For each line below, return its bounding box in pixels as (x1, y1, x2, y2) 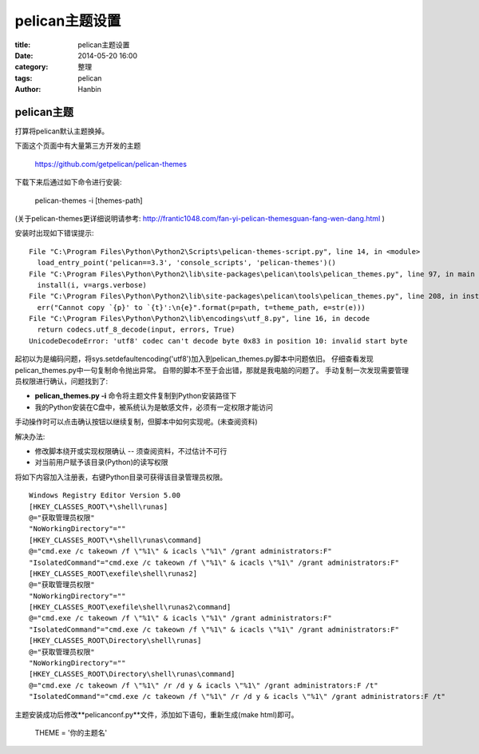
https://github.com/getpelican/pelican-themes (34, 159, 188, 169)
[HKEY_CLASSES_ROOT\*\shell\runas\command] (29, 535, 202, 545)
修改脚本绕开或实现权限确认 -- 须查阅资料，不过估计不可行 (34, 446, 228, 455)
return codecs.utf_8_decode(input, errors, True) (37, 325, 236, 335)
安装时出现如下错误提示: (14, 228, 95, 238)
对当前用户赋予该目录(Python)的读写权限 (34, 458, 168, 467)
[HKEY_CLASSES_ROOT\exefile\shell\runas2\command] (29, 603, 232, 612)
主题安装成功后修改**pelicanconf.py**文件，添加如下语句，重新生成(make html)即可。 (14, 709, 299, 719)
